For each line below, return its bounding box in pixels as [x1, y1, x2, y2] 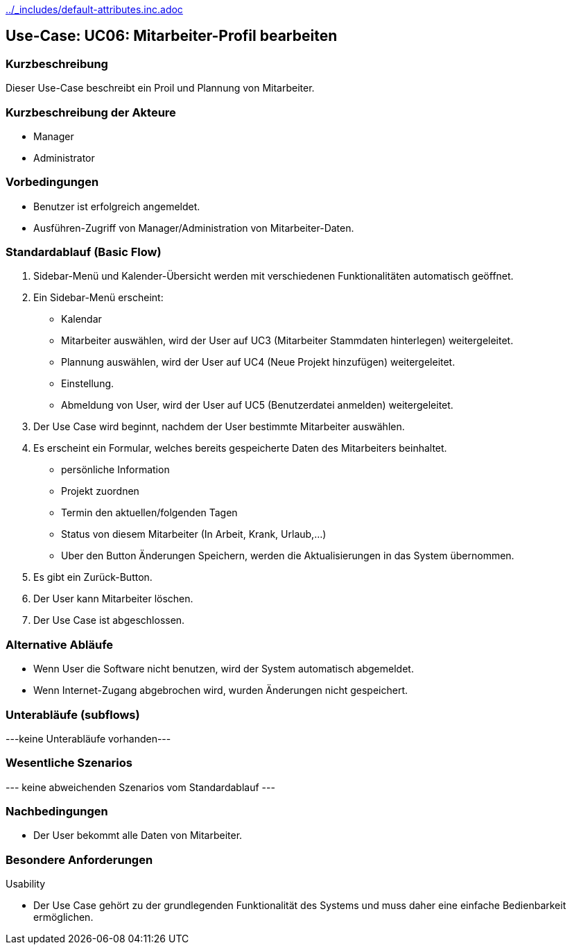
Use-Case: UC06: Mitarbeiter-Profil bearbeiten [6, 27, 338, 45]
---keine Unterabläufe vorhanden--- [6, 732, 171, 745]
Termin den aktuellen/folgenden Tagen [61, 507, 238, 519]
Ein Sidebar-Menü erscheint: [33, 291, 164, 304]
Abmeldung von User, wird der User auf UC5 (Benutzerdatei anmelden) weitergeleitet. [61, 399, 453, 412]
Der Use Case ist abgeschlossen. [33, 614, 185, 627]
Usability [6, 878, 46, 890]
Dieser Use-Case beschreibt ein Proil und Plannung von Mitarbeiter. [6, 82, 315, 94]
